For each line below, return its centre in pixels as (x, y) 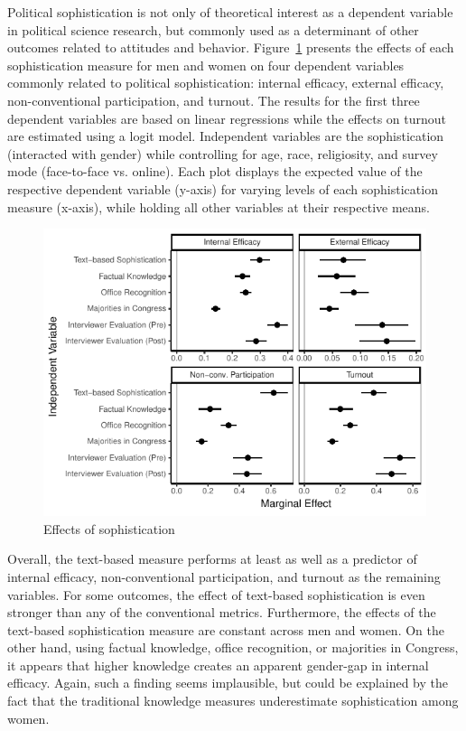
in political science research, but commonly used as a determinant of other (213, 29)
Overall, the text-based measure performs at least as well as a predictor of (212, 559)
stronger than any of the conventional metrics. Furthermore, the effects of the (222, 612)
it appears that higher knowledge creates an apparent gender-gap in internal (218, 665)
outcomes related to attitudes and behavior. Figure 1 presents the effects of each (231, 47)
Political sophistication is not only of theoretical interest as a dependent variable (230, 12)
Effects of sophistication (109, 528)
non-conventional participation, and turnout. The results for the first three (214, 100)
